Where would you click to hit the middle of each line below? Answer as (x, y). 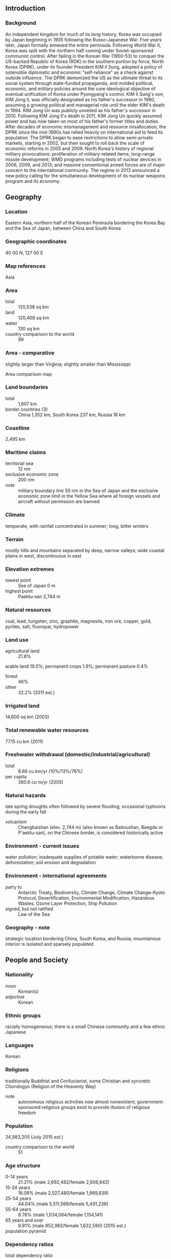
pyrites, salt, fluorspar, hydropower (42, 626)
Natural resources (28, 610)
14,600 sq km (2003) (27, 717)
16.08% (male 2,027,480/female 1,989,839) (63, 1193)
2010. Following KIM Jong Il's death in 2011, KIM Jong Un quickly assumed (84, 116)
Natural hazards (26, 795)
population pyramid (26, 1231)
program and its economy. (33, 181)
